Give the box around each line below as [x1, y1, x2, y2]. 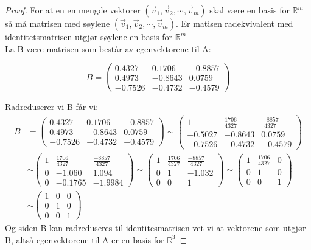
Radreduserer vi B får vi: [5, 100, 99, 113]
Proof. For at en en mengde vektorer [5, 4, 141, 16]
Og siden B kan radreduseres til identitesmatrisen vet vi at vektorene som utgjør [5, 221, 306, 234]
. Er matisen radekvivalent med [175, 17, 293, 29]
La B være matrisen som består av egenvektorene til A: [5, 42, 211, 55]
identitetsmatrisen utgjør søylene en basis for [5, 30, 173, 43]
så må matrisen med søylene [5, 17, 110, 29]
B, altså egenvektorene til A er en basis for [5, 233, 164, 246]
